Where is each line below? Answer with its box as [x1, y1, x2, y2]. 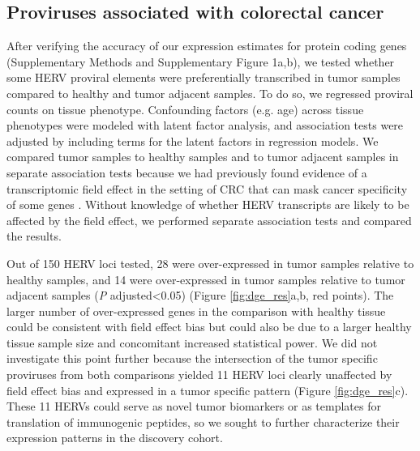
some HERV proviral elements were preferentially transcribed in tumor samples [6, 69, 401, 86]
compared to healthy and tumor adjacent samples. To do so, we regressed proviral [6, 84, 414, 101]
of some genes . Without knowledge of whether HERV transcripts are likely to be [6, 196, 409, 213]
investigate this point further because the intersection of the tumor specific [6, 350, 378, 367]
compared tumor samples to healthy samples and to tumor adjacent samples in [6, 148, 399, 165]
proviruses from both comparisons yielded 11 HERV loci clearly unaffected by [6, 366, 392, 383]
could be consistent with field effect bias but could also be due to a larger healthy [6, 318, 412, 335]
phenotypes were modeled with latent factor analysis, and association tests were [6, 117, 404, 134]
